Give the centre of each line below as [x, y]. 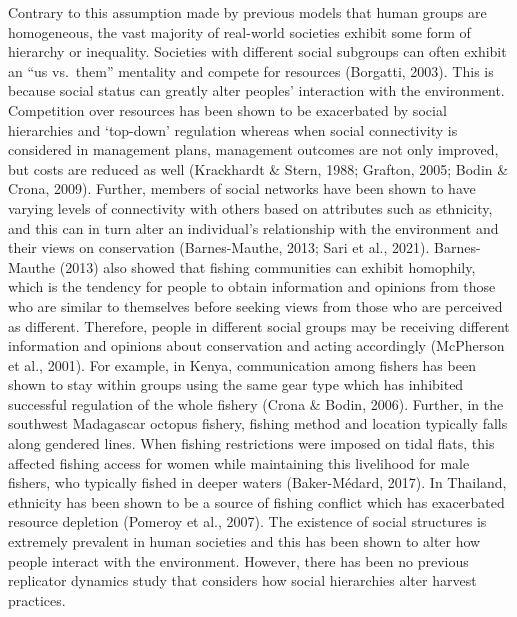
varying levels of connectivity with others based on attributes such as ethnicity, [250, 207]
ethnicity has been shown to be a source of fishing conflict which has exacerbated [256, 501]
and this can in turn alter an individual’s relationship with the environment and [253, 227]
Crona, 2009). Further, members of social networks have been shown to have [242, 188]
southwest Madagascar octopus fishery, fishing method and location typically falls [258, 423]
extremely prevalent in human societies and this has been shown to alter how [244, 541]
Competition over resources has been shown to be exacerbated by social [227, 109]
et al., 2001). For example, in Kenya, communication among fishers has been [242, 364]
